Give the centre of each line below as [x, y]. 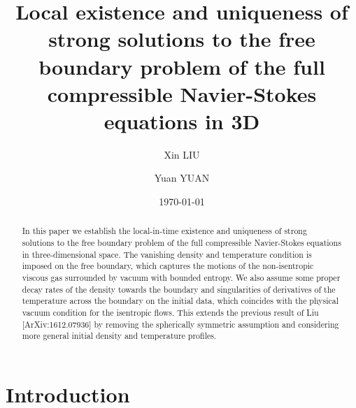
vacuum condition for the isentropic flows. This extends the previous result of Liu [170, 313]
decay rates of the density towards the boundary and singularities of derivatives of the [179, 289]
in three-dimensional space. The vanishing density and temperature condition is [167, 254]
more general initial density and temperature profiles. [119, 336]
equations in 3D [182, 121]
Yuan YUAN [182, 178]
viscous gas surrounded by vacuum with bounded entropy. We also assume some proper [181, 278]
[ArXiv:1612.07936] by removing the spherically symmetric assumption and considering [180, 324]
